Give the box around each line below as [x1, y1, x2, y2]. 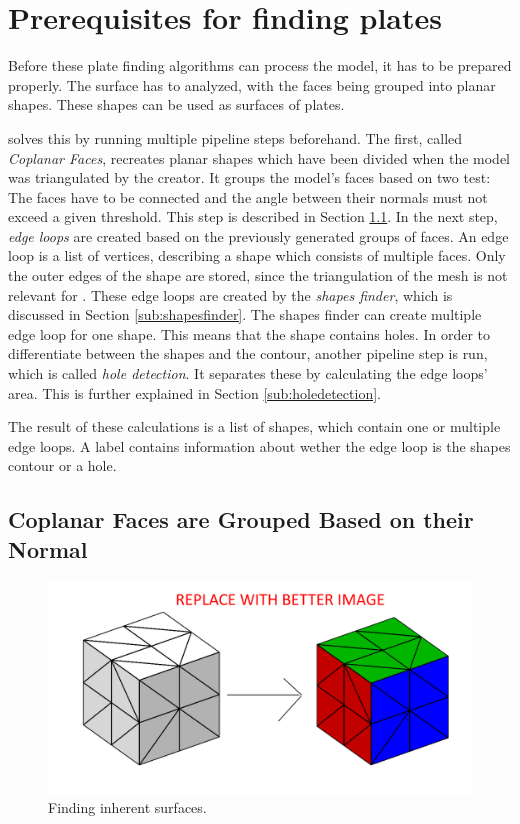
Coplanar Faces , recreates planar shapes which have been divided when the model [8, 147, 511, 168]
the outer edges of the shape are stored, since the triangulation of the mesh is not [8, 265, 508, 286]
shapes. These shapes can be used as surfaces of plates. [8, 94, 345, 115]
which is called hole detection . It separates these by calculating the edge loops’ [8, 363, 488, 384]
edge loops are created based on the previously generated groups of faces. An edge [8, 225, 509, 246]
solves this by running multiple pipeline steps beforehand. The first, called [8, 127, 463, 148]
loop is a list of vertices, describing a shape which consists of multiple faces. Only [8, 245, 506, 266]
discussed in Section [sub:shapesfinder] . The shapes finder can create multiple [8, 304, 482, 325]
